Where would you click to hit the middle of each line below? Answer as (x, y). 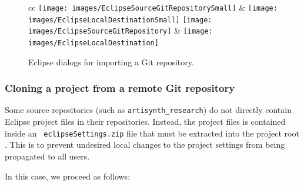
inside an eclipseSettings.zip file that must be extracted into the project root (152, 133)
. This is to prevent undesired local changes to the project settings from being (145, 145)
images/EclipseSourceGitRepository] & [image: (121, 30)
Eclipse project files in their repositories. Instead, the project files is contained (145, 122)
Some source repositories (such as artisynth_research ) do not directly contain (148, 110)
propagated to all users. (47, 156)
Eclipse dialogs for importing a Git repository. (111, 62)
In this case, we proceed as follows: (68, 176)
